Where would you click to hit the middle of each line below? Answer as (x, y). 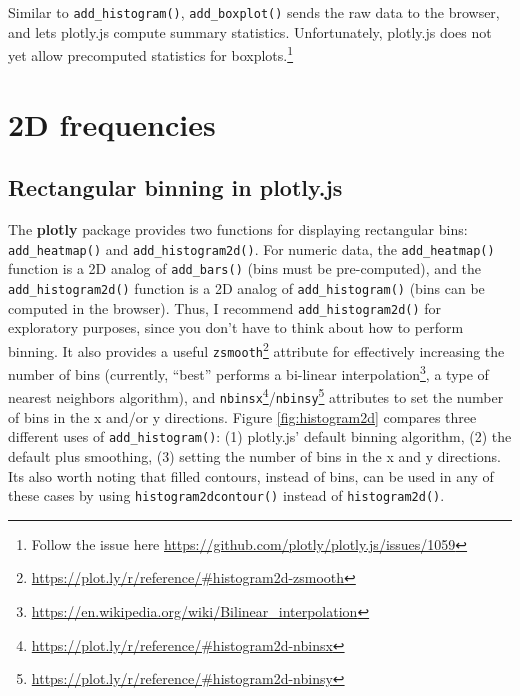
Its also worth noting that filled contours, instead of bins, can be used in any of (251, 475)
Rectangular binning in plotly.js (175, 187)
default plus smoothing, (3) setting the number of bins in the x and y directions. (254, 456)
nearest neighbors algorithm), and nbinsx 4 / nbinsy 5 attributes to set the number (256, 396)
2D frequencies (112, 123)
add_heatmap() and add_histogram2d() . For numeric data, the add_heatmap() (251, 248)
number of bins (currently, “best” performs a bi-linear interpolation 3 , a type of (248, 372)
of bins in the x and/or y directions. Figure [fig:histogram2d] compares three (242, 416)
